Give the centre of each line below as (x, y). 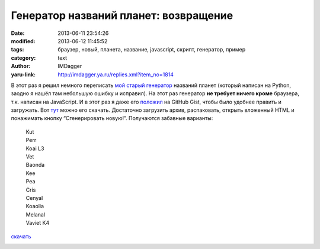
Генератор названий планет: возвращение (122, 15)
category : (23, 58)
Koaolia (35, 206)
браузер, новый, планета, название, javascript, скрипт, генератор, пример (152, 50)
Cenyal (34, 198)
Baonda (35, 165)
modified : (23, 41)
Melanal (36, 214)
